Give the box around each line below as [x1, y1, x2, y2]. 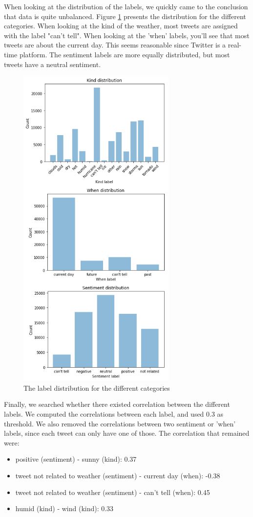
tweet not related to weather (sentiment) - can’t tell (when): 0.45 [15, 487, 210, 497]
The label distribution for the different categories [23, 382, 170, 393]
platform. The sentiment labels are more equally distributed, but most [19, 49, 230, 59]
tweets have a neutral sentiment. [4, 59, 101, 69]
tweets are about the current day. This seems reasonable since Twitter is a [4, 40, 226, 50]
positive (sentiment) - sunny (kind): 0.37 [15, 454, 137, 464]
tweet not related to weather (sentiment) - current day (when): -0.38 [15, 470, 220, 480]
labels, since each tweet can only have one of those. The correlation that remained [4, 428, 250, 438]
